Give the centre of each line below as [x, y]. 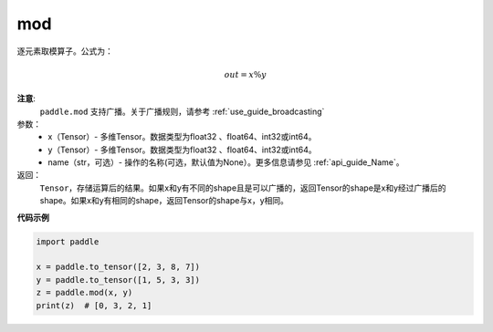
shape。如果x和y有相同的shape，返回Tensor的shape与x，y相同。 [164, 201]
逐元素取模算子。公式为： [65, 51]
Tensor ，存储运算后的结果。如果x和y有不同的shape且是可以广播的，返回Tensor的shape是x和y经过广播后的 [243, 188]
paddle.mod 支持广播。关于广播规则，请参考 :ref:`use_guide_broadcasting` [182, 111]
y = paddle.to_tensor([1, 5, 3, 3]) [118, 280]
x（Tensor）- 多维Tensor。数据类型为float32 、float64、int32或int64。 [182, 137]
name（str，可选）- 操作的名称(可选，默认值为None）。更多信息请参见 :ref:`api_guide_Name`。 [226, 162]
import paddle [68, 241]
